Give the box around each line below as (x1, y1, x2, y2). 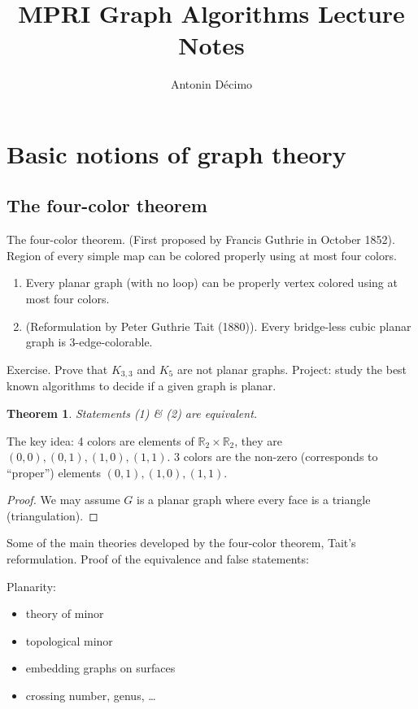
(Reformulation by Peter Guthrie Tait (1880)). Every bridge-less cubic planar (25, 317, 411, 334)
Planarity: (7, 577, 56, 594)
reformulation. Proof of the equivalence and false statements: (7, 550, 309, 568)
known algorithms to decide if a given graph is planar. (7, 377, 276, 394)
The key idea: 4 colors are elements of (7, 432, 194, 449)
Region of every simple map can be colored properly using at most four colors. (7, 246, 397, 263)
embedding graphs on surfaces (25, 659, 176, 676)
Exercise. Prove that (7, 360, 108, 377)
